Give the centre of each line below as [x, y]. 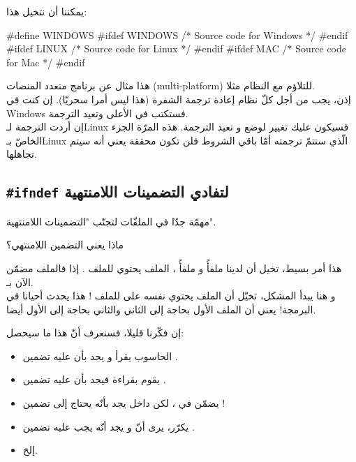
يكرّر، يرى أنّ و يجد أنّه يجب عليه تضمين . [109, 426]
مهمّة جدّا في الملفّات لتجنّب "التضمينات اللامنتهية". [111, 221]
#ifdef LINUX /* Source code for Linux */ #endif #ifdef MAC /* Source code [177, 49]
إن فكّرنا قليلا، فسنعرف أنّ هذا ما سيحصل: [95, 333]
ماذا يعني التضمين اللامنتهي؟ [65, 245]
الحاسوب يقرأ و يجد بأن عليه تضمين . [100, 356]
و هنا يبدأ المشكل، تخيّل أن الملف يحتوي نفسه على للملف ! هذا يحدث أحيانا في [171, 296]
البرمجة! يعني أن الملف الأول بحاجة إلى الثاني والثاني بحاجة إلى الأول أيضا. [161, 309]
